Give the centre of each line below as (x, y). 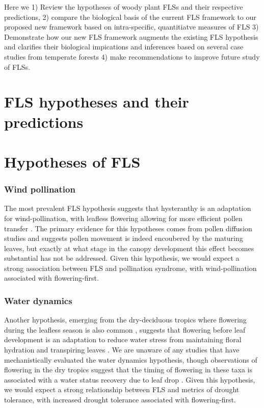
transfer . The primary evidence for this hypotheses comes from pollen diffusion (128, 228)
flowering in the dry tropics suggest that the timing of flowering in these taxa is (128, 370)
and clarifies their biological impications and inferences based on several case (124, 47)
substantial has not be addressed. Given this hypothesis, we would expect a (122, 258)
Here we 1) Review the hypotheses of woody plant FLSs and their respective (124, 7)
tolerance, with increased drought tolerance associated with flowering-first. (120, 400)
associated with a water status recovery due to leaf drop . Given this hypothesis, (130, 379)
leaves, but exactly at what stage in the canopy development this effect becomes (129, 248)
